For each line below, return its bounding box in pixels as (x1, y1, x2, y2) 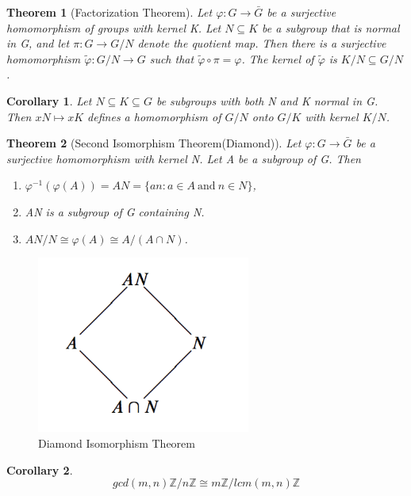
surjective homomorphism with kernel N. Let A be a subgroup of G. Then (6, 150, 361, 166)
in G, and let (6, 35, 70, 52)
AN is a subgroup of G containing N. (25, 203, 205, 219)
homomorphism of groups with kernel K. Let (6, 19, 221, 36)
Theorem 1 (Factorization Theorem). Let (6, 4, 213, 20)
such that (149, 50, 194, 67)
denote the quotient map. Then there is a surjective (137, 35, 386, 52)
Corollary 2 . (6, 461, 73, 478)
